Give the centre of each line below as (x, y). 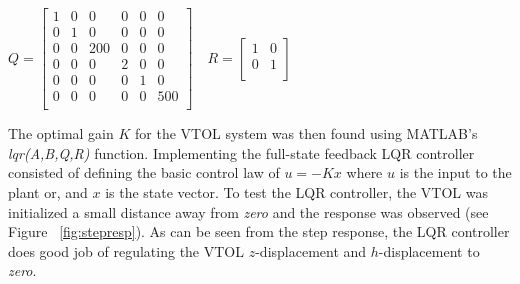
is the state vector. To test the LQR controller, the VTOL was (296, 192)
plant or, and (48, 192)
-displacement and (311, 250)
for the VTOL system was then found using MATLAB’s (306, 133)
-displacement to (429, 250)
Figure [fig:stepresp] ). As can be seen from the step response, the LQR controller (259, 231)
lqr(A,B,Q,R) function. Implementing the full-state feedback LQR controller (241, 152)
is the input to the (455, 172)
